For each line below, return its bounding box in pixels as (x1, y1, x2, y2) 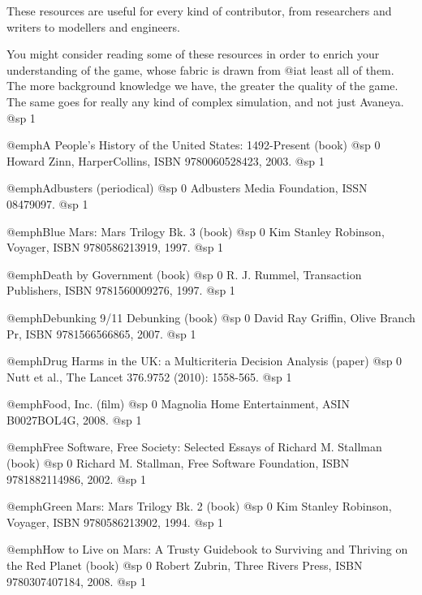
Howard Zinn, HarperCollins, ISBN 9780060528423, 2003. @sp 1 (6, 152, 325, 169)
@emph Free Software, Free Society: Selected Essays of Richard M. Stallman (6, 438, 382, 455)
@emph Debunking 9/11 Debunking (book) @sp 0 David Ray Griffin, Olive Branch (6, 308, 416, 326)
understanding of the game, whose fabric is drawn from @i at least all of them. (6, 61, 394, 78)
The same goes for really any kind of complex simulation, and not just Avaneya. (6, 93, 404, 110)
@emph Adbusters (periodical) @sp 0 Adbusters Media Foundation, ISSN (6, 179, 368, 196)
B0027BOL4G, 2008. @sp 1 (6, 411, 142, 428)
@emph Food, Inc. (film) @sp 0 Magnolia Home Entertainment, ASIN (6, 395, 350, 412)
